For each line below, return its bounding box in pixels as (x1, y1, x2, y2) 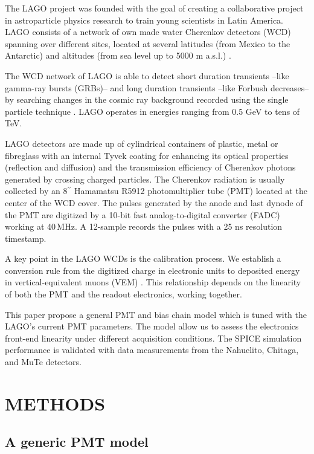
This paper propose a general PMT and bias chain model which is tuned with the (5, 308, 307, 320)
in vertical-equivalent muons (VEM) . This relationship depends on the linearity (5, 276, 301, 288)
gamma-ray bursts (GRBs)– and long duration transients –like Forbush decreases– (5, 81, 309, 94)
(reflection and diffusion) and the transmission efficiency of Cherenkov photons (5, 161, 296, 173)
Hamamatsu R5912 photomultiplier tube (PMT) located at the (74, 184, 307, 197)
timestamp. (5, 232, 46, 244)
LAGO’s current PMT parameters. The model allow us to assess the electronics (5, 320, 299, 332)
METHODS (5, 391, 106, 415)
